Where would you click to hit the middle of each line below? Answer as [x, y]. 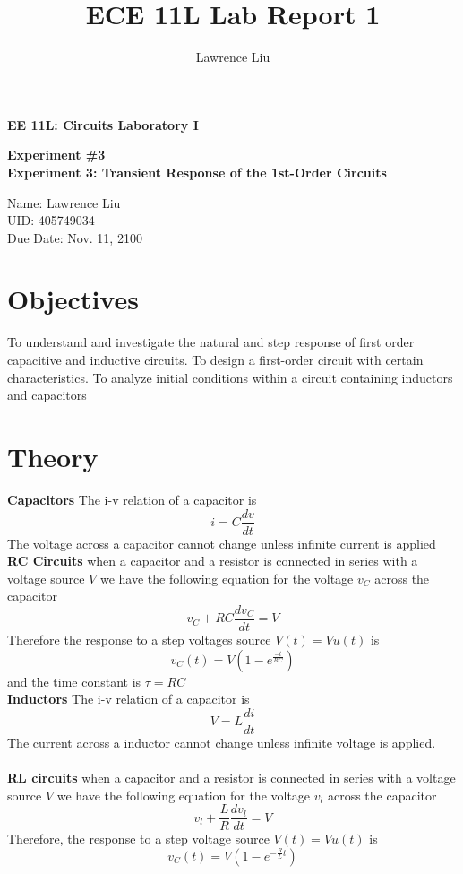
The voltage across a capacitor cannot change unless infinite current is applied [222, 543]
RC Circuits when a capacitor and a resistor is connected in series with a [213, 561]
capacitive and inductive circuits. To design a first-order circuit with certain [215, 359]
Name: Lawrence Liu [64, 202]
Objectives [73, 299]
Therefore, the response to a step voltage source [138, 839]
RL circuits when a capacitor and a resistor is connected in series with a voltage [231, 778]
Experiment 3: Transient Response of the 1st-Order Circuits [197, 172]
